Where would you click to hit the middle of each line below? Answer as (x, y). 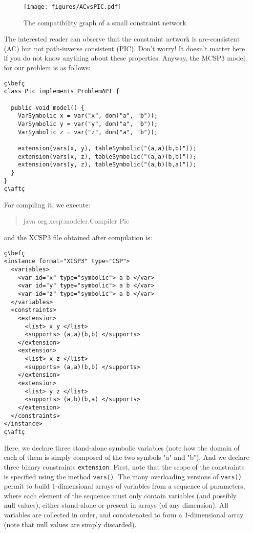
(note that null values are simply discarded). (70, 524)
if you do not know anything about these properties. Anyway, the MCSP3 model (125, 58)
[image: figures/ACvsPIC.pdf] (73, 7)
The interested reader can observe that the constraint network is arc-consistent (122, 39)
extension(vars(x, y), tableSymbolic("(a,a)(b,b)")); (107, 148)
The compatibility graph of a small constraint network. (106, 22)
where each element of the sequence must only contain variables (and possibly (120, 495)
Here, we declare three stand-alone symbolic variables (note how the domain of (122, 447)
